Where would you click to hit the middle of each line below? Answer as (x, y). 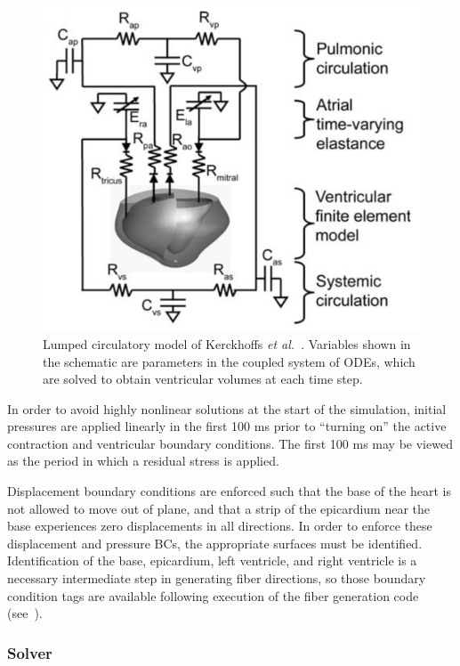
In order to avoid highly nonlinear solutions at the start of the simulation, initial (227, 408)
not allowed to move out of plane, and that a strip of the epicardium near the (219, 508)
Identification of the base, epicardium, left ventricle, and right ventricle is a (212, 560)
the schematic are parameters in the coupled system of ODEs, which (229, 361)
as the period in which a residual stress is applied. (143, 461)
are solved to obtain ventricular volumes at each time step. (203, 379)
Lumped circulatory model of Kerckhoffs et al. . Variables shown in (227, 343)
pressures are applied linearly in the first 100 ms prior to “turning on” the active (227, 426)
